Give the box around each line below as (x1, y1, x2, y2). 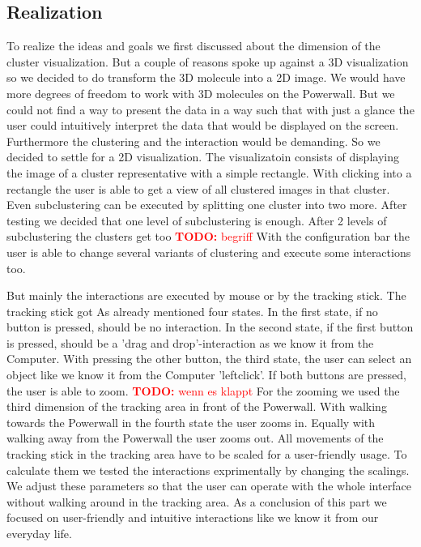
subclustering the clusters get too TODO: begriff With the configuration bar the (6, 228, 410, 245)
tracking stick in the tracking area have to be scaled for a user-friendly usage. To (6, 446, 407, 463)
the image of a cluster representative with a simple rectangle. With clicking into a (6, 164, 412, 181)
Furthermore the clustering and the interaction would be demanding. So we (6, 132, 381, 149)
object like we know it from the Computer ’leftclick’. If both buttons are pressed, (6, 366, 406, 383)
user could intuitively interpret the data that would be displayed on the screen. (6, 117, 399, 134)
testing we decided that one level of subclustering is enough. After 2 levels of (6, 212, 387, 229)
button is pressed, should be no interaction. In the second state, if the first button (6, 318, 414, 335)
